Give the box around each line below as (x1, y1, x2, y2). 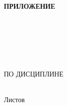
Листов (4, 94, 25, 105)
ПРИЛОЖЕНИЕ (4, 1, 55, 11)
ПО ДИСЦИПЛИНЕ (4, 68, 64, 78)
